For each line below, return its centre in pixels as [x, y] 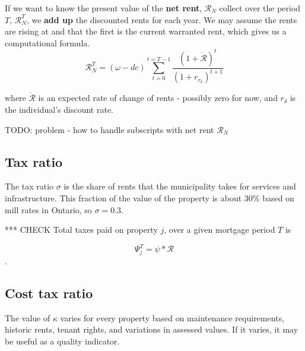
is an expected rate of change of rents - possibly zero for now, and [158, 98]
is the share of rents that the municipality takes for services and [180, 186]
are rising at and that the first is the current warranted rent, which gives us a [146, 31]
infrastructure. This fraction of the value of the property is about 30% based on [150, 198]
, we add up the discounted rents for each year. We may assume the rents [162, 19]
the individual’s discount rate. [59, 110]
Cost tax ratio [49, 293]
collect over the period [260, 8]
